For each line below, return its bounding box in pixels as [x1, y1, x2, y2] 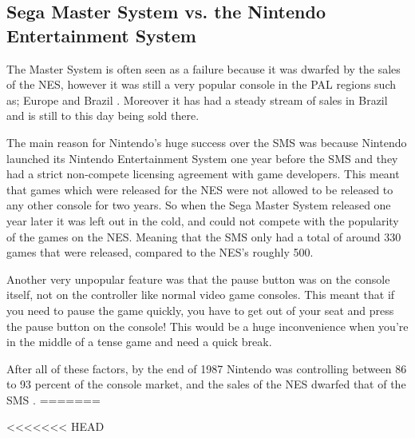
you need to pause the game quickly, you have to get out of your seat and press [6, 301, 394, 318]
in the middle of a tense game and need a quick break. [6, 333, 272, 350]
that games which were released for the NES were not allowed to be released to [6, 181, 393, 197]
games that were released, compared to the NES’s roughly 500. [6, 244, 314, 261]
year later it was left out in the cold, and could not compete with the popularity [6, 212, 399, 229]
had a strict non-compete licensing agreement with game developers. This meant [6, 165, 400, 182]
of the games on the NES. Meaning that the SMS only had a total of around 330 [6, 228, 401, 245]
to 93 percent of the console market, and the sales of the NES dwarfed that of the [6, 376, 406, 392]
